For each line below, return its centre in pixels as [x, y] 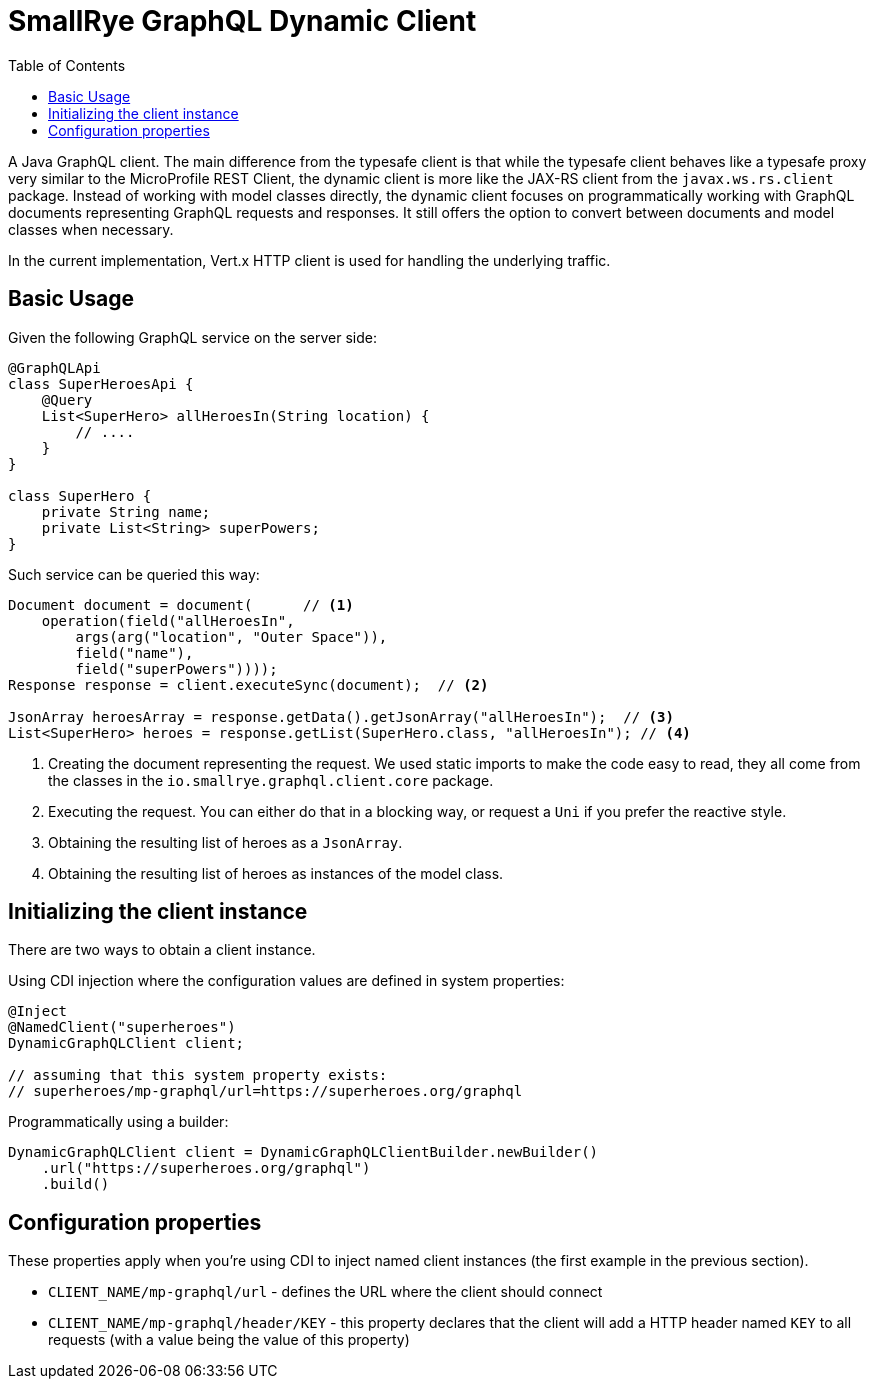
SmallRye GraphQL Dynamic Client [242, 21]
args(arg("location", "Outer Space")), [231, 636]
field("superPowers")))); [176, 668]
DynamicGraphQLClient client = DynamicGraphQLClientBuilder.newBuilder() [303, 1152]
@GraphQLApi [54, 367]
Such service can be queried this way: [134, 574]
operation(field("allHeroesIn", [168, 620]
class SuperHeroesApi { [101, 383]
